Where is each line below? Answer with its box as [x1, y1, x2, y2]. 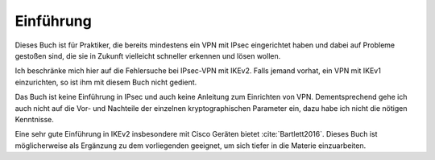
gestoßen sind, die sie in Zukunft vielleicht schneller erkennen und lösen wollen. [14, 51, 281, 60]
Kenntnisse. [14, 114, 54, 124]
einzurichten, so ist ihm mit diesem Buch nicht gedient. [14, 77, 197, 87]
